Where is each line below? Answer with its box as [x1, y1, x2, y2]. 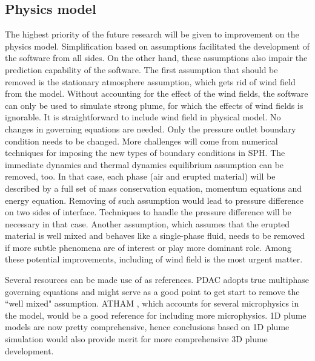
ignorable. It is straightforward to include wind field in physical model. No [5, 111, 281, 123]
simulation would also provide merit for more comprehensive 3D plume [5, 333, 268, 345]
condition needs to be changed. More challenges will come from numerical [5, 134, 278, 147]
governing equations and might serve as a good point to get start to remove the [5, 285, 300, 298]
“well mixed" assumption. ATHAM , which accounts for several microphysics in [5, 297, 299, 310]
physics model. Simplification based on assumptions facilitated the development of [5, 39, 310, 52]
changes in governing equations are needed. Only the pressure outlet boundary [5, 122, 296, 135]
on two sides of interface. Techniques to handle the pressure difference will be [5, 206, 291, 218]
